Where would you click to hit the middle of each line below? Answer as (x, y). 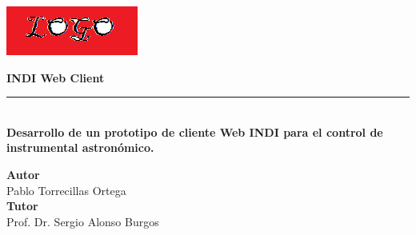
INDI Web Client (56, 77)
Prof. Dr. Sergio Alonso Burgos (83, 221)
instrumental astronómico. (80, 147)
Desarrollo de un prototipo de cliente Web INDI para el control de (195, 131)
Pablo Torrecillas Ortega (66, 190)
